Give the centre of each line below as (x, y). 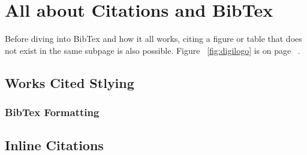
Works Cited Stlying (70, 82)
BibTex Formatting (52, 112)
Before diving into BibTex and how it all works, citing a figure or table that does (153, 39)
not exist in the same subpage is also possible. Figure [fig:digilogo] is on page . (153, 50)
